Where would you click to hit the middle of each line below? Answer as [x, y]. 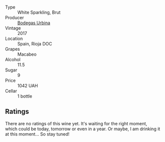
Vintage [13, 28]
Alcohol [13, 59]
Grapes [13, 49]
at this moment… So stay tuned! [37, 134]
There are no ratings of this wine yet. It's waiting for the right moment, [76, 123]
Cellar [11, 91]
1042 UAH [28, 86]
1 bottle [25, 96]
